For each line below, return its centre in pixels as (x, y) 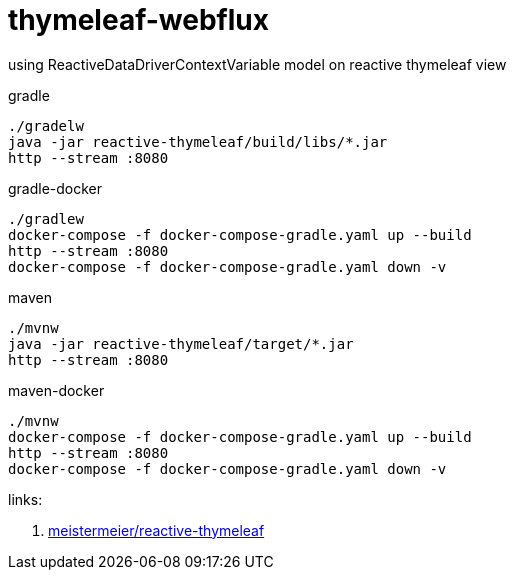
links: (25, 499)
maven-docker (56, 390)
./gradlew (46, 218)
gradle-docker (55, 188)
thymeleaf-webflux (138, 20)
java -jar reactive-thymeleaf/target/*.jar (181, 343)
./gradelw (46, 125)
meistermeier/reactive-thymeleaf (156, 530)
